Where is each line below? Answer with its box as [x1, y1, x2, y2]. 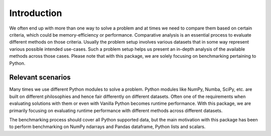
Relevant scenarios [9, 73, 71, 82]
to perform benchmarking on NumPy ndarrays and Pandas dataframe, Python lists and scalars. [9, 123, 206, 130]
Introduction [9, 8, 62, 19]
